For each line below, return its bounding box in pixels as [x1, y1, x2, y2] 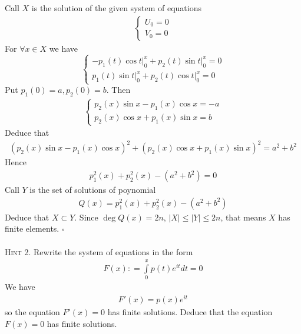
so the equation [5, 305, 60, 318]
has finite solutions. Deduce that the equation [107, 305, 273, 318]
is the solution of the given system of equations [31, 2, 201, 14]
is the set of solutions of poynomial [29, 183, 156, 196]
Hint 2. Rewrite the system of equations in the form [5, 245, 193, 258]
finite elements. [5, 222, 59, 235]
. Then [106, 83, 131, 96]
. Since [74, 211, 98, 223]
